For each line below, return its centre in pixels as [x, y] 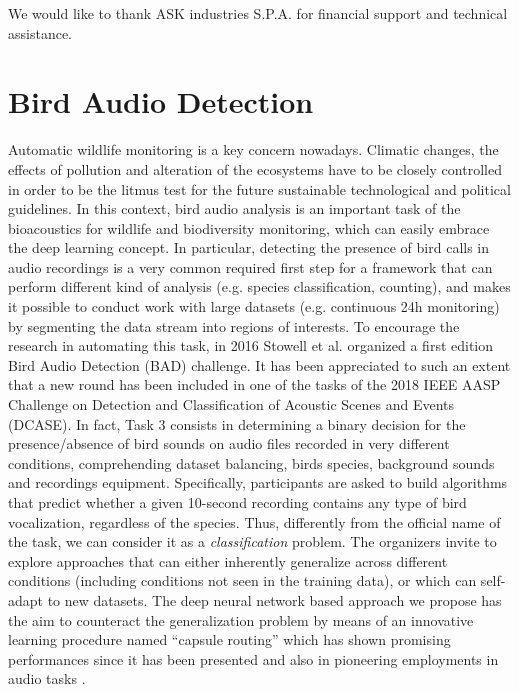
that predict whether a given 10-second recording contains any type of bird [237, 502]
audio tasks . [47, 678]
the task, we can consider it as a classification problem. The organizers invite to [252, 541]
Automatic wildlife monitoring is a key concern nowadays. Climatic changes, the [253, 149]
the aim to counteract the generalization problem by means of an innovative [241, 619]
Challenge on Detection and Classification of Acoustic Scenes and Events [231, 404]
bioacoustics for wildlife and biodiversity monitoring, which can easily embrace [249, 227]
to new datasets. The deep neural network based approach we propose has [274, 599]
